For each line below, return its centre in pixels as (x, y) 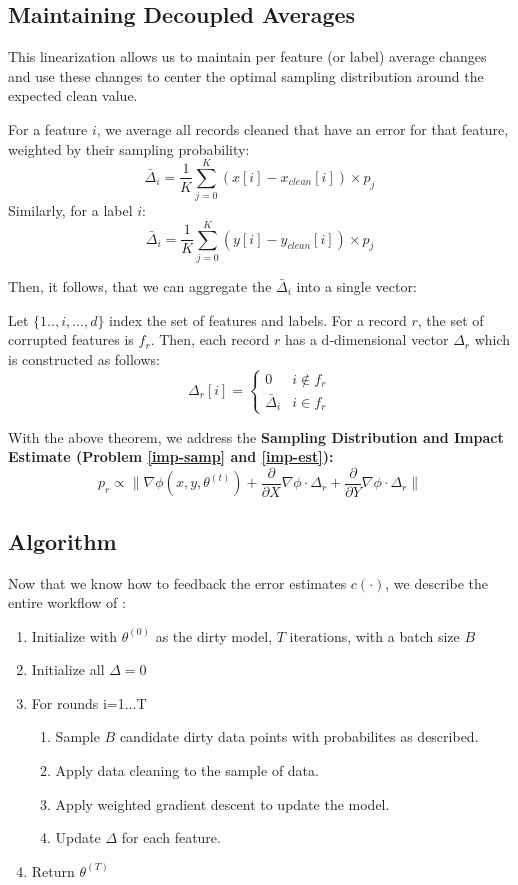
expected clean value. (73, 95)
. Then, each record (210, 339)
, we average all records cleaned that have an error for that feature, (302, 128)
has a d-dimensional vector (366, 339)
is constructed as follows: (84, 358)
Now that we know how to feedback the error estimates (177, 582)
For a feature (48, 128)
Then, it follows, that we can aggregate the (140, 286)
